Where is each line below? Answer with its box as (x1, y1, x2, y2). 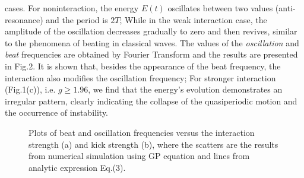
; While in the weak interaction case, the (119, 13, 267, 26)
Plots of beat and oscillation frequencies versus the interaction (28, 126, 255, 138)
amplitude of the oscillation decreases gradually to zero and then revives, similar (5, 25, 297, 37)
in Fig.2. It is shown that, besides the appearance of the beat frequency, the (5, 59, 281, 72)
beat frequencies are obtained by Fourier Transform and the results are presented (5, 48, 298, 61)
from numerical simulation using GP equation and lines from (28, 150, 250, 162)
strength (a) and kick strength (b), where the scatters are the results (28, 138, 278, 150)
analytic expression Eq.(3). (28, 161, 126, 173)
